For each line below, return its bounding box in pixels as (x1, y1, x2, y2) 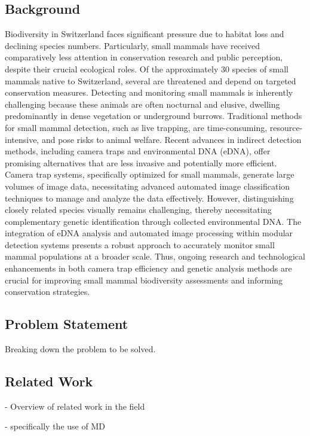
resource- (269, 121, 303, 133)
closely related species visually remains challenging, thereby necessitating (5, 203, 272, 216)
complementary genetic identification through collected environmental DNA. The (5, 215, 302, 227)
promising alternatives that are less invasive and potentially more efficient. (5, 156, 277, 169)
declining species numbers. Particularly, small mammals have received (5, 39, 260, 51)
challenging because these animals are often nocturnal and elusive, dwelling (5, 97, 280, 110)
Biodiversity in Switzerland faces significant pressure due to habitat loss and (5, 28, 284, 40)
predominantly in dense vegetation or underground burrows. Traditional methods (5, 109, 302, 122)
